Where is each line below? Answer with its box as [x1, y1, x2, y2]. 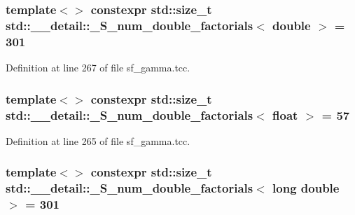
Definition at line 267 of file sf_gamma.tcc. [6, 60, 190, 75]
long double [272, 179, 340, 197]
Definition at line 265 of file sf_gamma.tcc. [6, 133, 190, 148]
